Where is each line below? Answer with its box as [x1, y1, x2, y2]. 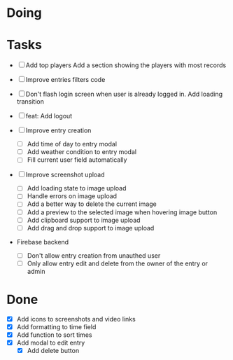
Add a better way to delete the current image [27, 200, 157, 208]
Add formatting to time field [16, 322, 97, 331]
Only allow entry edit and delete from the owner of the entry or [27, 259, 208, 268]
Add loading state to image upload [27, 184, 127, 193]
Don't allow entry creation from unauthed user [27, 251, 161, 260]
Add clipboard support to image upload [27, 216, 141, 224]
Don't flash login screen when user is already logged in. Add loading [25, 90, 223, 99]
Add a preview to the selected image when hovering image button [27, 208, 218, 216]
